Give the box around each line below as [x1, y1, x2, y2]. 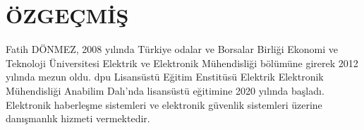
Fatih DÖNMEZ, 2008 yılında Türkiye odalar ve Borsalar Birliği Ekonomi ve [6, 42, 338, 57]
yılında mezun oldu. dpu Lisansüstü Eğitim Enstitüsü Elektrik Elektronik [6, 69, 324, 84]
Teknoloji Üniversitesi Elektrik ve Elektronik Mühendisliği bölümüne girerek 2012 [6, 55, 358, 70]
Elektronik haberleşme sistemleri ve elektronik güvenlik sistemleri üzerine [6, 97, 322, 112]
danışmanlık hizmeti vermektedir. [6, 111, 150, 126]
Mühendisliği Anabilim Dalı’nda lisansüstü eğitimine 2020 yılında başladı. [6, 83, 324, 97]
